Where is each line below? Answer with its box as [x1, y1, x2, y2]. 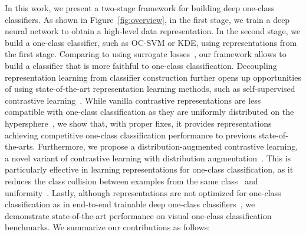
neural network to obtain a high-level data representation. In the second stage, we [5, 25, 301, 37]
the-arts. [5, 140, 35, 153]
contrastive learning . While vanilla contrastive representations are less [5, 94, 261, 106]
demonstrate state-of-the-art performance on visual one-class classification [5, 209, 272, 221]
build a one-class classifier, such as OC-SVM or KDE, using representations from [5, 36, 297, 48]
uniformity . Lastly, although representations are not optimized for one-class [5, 186, 281, 198]
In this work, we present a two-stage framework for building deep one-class [5, 2, 275, 14]
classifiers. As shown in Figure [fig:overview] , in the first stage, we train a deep [5, 13, 290, 25]
